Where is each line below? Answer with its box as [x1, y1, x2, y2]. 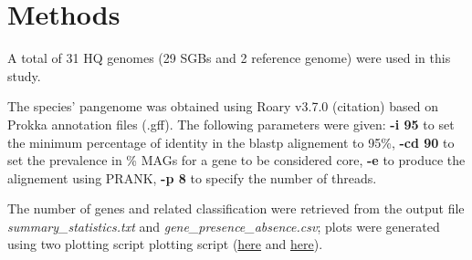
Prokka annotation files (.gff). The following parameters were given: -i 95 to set [7, 114, 455, 133]
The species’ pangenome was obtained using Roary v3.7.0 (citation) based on [7, 97, 438, 116]
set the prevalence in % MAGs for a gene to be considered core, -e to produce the [7, 151, 466, 170]
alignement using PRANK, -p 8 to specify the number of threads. [7, 168, 377, 187]
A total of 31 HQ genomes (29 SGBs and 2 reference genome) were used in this [7, 48, 451, 68]
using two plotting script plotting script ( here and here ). [7, 234, 323, 254]
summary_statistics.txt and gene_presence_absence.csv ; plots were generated [7, 216, 440, 235]
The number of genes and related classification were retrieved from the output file [7, 199, 465, 218]
